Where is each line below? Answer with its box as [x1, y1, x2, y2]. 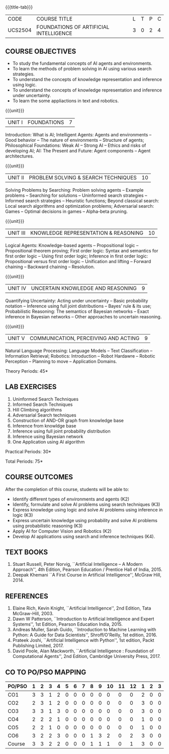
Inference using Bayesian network [12, 433, 83, 439]
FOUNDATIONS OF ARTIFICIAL [36, 24, 110, 31]
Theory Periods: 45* [5, 368, 48, 374]
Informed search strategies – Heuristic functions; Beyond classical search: [5, 198, 159, 204]
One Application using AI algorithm [12, 439, 85, 445]
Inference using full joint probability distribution [12, 428, 111, 434]
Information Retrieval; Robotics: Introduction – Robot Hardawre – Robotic [5, 353, 155, 359]
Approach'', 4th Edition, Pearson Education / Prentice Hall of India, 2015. [12, 566, 162, 572]
